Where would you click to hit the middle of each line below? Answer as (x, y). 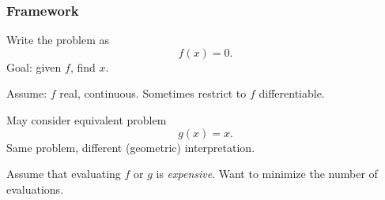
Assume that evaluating (64, 174)
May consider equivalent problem (87, 120)
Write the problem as (58, 40)
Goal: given (34, 67)
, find (83, 67)
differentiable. (292, 93)
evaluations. (35, 189)
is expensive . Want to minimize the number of (267, 174)
